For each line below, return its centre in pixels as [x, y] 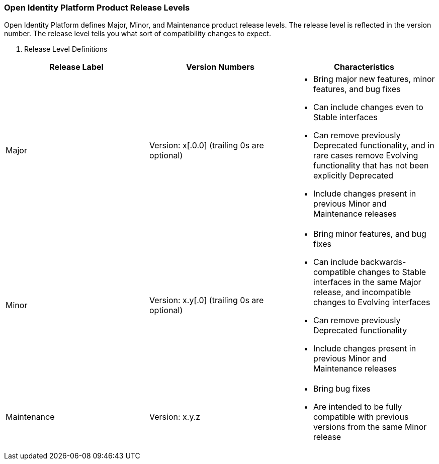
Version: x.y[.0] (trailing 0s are [206, 300]
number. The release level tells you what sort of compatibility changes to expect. [138, 34]
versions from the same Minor [370, 427]
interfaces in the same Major [367, 282]
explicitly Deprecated [353, 176]
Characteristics [364, 67]
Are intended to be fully [358, 407]
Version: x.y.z [175, 417]
